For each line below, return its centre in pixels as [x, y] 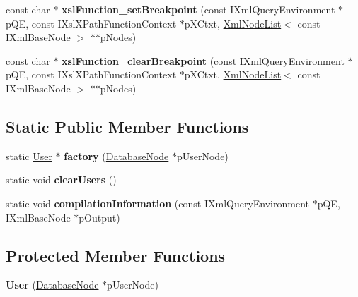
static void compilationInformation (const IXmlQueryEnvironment [157, 203]
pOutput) [99, 217]
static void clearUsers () [61, 180]
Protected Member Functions [116, 255]
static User [29, 156]
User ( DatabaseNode [52, 285]
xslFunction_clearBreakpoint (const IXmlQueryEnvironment [203, 60]
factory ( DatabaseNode [116, 156]
